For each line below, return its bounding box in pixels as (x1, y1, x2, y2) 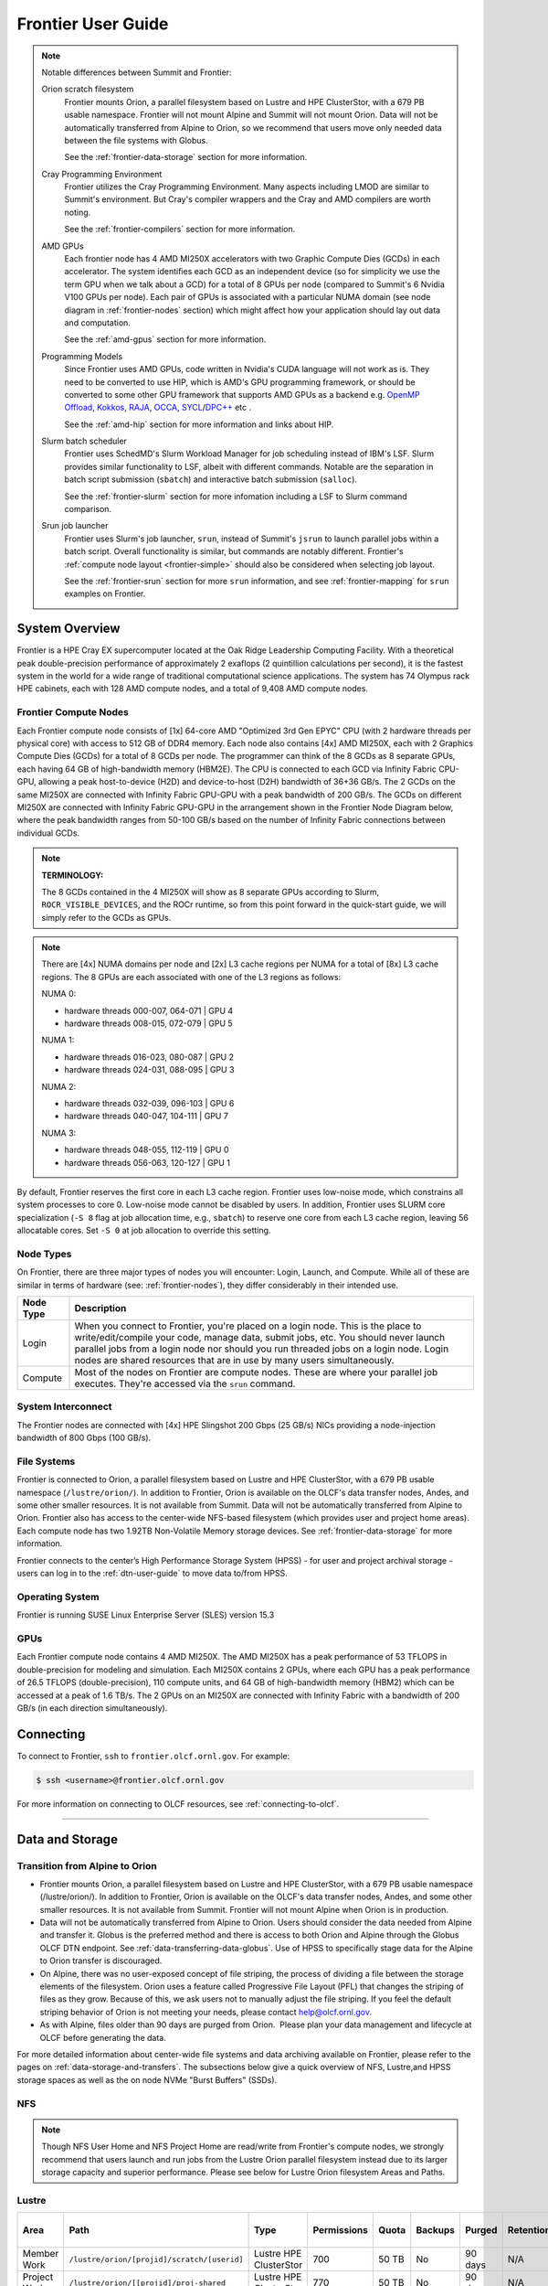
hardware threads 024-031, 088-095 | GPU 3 (64, 1064, 235, 1075)
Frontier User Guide (16, 14, 169, 34)
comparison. (64, 504, 112, 515)
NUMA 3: (41, 1127, 77, 1138)
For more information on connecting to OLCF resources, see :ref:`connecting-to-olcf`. (16, 1798, 340, 1810)
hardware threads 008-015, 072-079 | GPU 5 (64, 1018, 233, 1029)
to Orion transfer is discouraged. (39, 1955, 163, 1966)
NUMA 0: (41, 988, 77, 999)
